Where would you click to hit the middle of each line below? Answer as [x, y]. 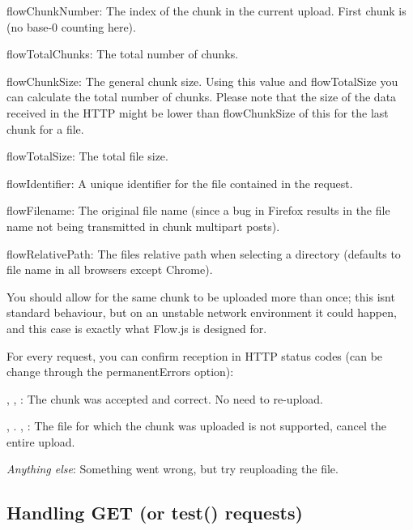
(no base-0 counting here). [71, 26]
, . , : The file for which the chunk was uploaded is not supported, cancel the [196, 426]
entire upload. [41, 441]
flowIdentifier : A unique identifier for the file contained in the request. [180, 183]
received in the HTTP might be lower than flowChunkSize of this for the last [198, 112]
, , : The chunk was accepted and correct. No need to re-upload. [165, 398]
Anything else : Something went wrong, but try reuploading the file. [172, 469]
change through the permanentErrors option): [120, 372]
